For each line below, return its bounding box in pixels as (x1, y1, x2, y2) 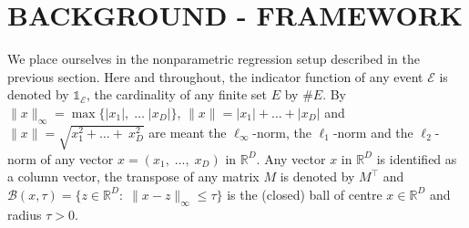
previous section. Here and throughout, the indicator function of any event (7, 67, 423, 86)
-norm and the (332, 122, 413, 141)
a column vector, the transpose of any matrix (7, 167, 260, 186)
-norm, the (252, 122, 311, 141)
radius (7, 204, 42, 223)
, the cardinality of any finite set (86, 85, 268, 104)
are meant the (148, 122, 227, 141)
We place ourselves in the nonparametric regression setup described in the (7, 49, 420, 68)
